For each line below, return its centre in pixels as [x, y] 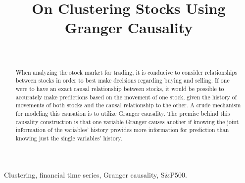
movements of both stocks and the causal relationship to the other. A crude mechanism [128, 105]
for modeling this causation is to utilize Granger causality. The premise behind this [123, 113]
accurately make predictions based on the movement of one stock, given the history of [126, 97]
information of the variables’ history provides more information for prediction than [122, 130]
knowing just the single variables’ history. [69, 138]
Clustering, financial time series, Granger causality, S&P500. [96, 174]
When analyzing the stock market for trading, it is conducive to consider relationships [126, 72]
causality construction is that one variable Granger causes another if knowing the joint [127, 121]
